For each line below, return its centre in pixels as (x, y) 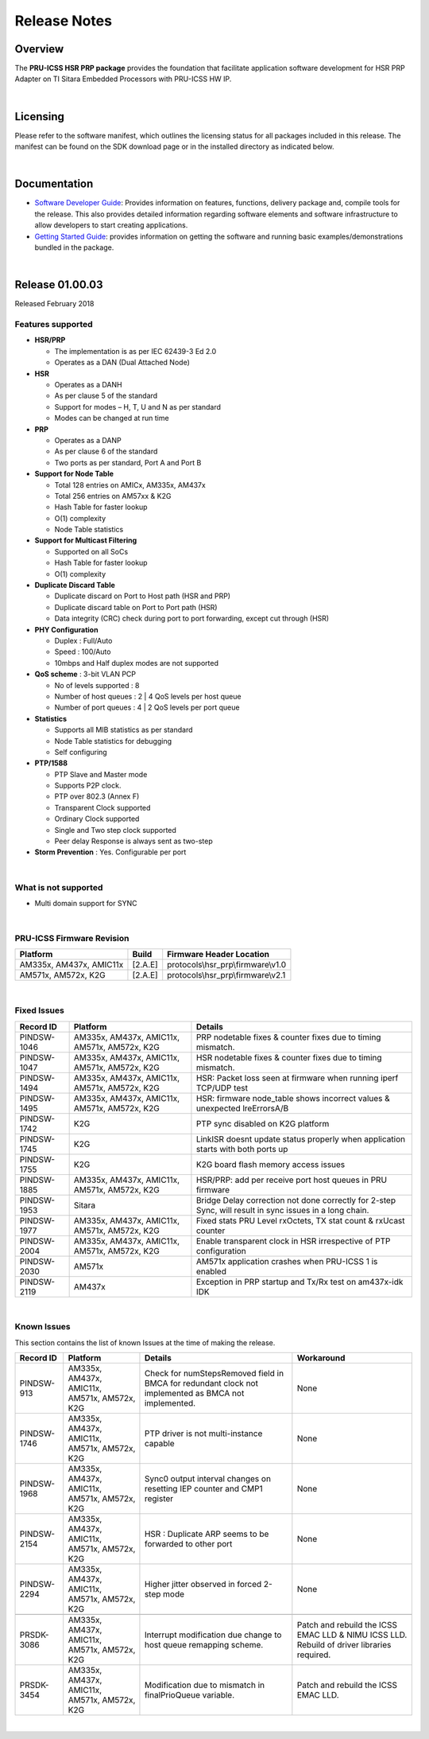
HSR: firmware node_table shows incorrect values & (293, 1098)
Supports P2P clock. (88, 786)
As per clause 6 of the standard (106, 451)
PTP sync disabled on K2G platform (263, 1123)
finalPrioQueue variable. (189, 1695)
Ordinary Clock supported (97, 819)
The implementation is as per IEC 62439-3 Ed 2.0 (135, 351)
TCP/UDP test (222, 1087)
